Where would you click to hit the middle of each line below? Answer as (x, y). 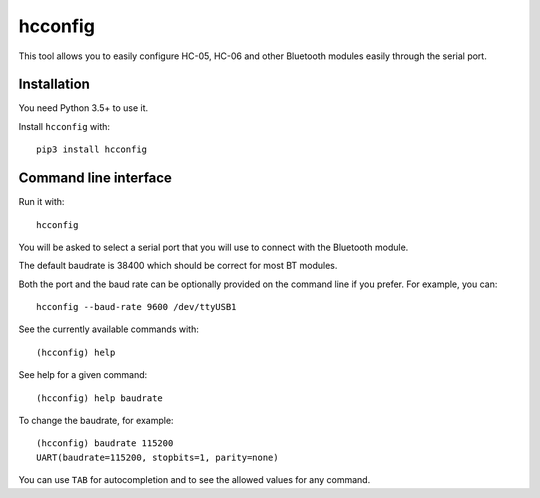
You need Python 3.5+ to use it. (83, 108)
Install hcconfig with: (64, 126)
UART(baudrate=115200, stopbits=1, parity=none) (157, 457)
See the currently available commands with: (108, 329)
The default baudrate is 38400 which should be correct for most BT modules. (178, 266)
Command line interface (95, 178)
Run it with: (41, 202)
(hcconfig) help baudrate (100, 398)
